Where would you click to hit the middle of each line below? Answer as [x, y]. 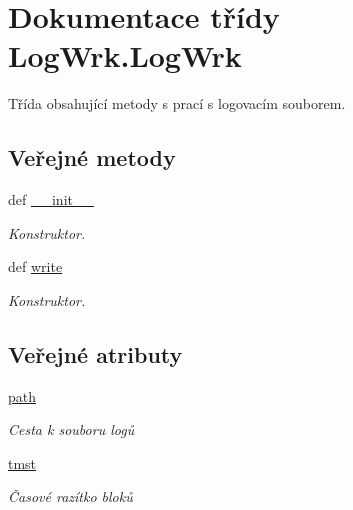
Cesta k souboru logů [71, 429]
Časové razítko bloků [70, 496]
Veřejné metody [92, 157]
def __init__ [51, 199]
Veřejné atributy [95, 353]
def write [35, 266]
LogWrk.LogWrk [125, 55]
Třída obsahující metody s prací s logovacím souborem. [177, 103]
